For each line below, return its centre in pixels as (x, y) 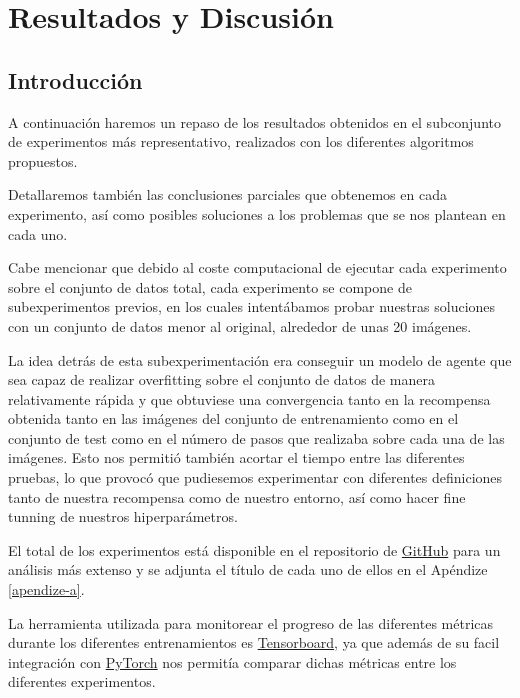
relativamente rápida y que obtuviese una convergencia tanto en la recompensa (249, 398)
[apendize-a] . (46, 589)
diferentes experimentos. (82, 681)
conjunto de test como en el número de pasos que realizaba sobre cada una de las (256, 437)
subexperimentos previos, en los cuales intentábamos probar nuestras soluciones (252, 306)
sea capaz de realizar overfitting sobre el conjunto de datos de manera (221, 379)
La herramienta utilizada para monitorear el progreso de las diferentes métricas (251, 622)
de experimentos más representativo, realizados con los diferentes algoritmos (241, 141)
